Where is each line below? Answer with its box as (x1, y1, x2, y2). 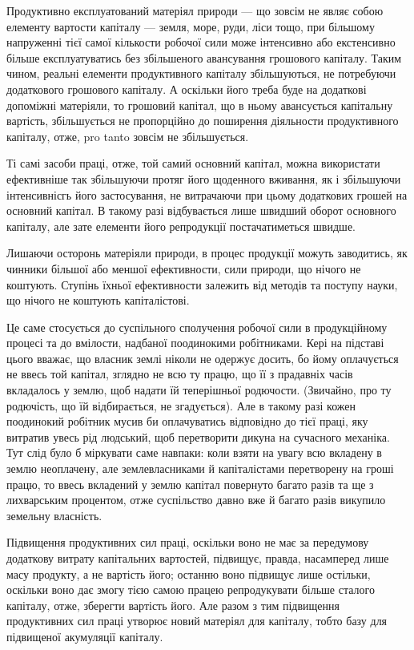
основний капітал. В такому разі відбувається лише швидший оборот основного (6, 202, 396, 219)
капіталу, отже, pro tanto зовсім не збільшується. (6, 127, 249, 144)
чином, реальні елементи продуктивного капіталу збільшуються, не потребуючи (6, 65, 396, 82)
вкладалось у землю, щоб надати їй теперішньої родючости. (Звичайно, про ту (6, 382, 392, 398)
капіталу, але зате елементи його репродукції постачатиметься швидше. (6, 217, 356, 234)
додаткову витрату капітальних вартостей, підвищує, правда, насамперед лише (6, 550, 389, 566)
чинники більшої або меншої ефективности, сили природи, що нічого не (6, 260, 361, 277)
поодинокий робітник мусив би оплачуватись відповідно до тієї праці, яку (6, 413, 368, 430)
